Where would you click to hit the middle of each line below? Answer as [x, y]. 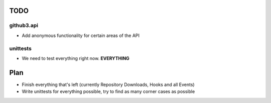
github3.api [24, 25]
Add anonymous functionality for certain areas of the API [81, 35]
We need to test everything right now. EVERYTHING [76, 58]
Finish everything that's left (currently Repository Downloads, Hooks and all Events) [108, 84]
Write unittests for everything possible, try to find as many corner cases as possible [108, 91]
